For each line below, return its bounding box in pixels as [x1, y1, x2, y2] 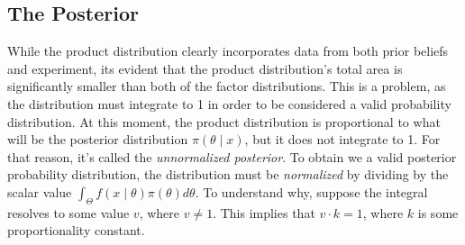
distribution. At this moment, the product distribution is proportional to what [7, 112, 441, 131]
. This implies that [213, 203, 315, 222]
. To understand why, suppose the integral [195, 182, 428, 201]
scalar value [7, 182, 72, 201]
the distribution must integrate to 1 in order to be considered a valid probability [7, 94, 451, 113]
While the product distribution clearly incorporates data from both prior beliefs [7, 41, 449, 60]
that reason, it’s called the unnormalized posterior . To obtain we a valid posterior [7, 147, 457, 166]
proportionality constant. [7, 221, 145, 240]
